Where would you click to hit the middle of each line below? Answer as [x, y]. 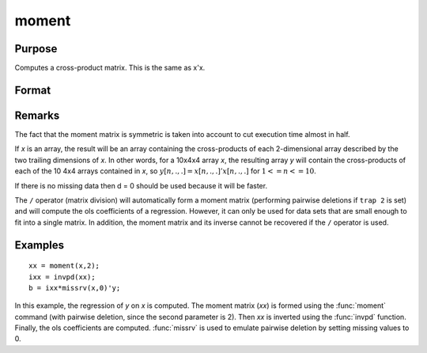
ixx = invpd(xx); [62, 277]
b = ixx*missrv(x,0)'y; [75, 288]
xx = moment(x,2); [64, 266]
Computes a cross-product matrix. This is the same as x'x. [110, 68]
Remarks [37, 115]
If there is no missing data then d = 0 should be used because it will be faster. [141, 185]
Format [33, 90]
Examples [40, 245]
